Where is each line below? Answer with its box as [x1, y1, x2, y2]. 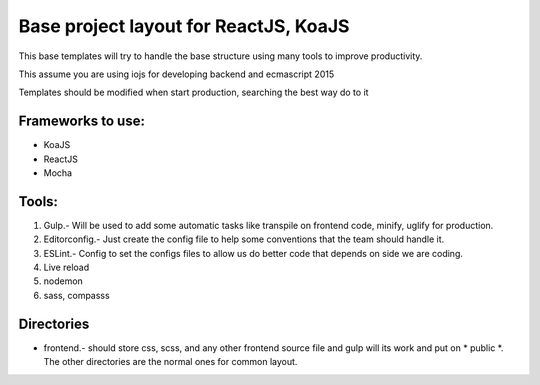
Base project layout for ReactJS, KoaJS [18, 15, 350, 37]
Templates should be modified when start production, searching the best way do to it [18, 86, 369, 99]
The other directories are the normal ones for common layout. [43, 356, 298, 368]
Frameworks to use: [18, 113, 145, 130]
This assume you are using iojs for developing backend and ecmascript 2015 [18, 68, 335, 80]
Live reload [43, 261, 90, 274]
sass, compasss [43, 289, 110, 301]
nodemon [43, 275, 84, 287]
